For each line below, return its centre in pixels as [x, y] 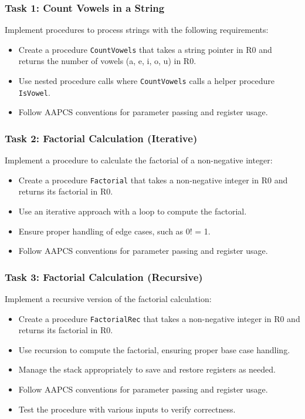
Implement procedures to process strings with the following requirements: [137, 30]
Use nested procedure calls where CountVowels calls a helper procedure [147, 81]
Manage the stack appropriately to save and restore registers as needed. [147, 369]
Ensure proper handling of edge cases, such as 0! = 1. [114, 231]
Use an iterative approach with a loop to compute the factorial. [133, 211]
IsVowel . [34, 92]
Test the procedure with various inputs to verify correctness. [127, 409]
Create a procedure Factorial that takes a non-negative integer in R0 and [153, 180]
